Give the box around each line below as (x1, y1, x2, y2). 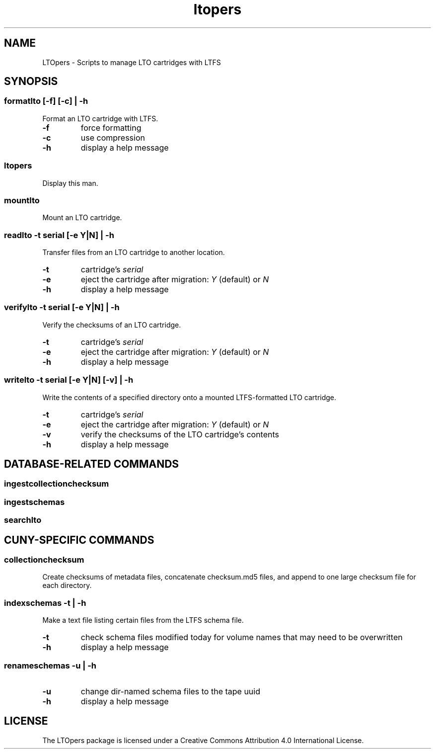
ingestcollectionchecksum (4, 479, 109, 489)
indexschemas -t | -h (4, 597, 86, 608)
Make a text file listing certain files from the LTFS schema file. (42, 616, 244, 625)
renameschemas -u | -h (4, 660, 97, 670)
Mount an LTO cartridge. (42, 213, 122, 222)
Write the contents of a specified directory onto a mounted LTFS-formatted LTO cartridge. (42, 393, 337, 402)
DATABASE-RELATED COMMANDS (4, 457, 179, 470)
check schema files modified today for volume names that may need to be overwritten (80, 632, 403, 643)
